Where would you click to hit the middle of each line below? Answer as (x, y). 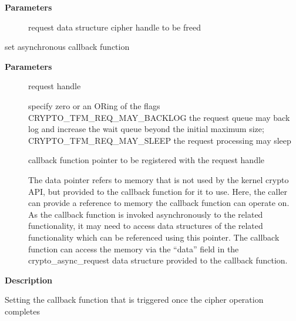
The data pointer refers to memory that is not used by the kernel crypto (159, 179)
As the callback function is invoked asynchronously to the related (146, 214)
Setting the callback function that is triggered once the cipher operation (134, 300)
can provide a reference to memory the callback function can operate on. (159, 203)
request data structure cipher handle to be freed (115, 27)
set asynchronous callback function (67, 47)
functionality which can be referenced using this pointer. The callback (154, 237)
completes (22, 311)
